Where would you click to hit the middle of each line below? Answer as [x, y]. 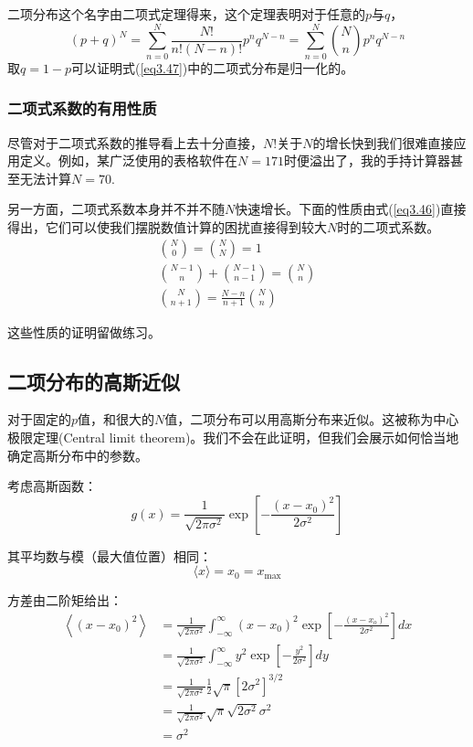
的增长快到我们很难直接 [383, 142]
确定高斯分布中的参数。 [78, 455]
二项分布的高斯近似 [94, 381]
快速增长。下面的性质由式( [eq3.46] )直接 [351, 209]
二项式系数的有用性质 [82, 108]
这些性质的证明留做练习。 [84, 331]
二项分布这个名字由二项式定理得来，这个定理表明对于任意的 [186, 14]
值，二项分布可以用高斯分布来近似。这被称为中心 [312, 419]
